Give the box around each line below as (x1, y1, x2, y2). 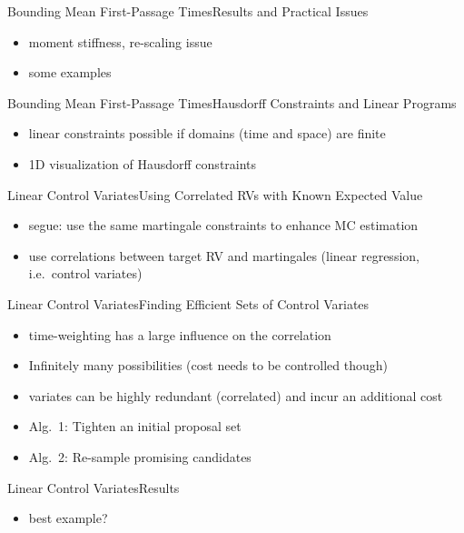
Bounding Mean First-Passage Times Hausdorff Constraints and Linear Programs (7, 93, 457, 112)
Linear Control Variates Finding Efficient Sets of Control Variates (7, 294, 370, 313)
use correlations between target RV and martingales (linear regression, (28, 246, 420, 265)
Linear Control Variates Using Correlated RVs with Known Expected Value (7, 185, 423, 204)
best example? (28, 508, 108, 528)
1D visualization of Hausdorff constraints (28, 154, 257, 173)
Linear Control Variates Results (7, 478, 180, 497)
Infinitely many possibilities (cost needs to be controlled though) (28, 356, 388, 375)
